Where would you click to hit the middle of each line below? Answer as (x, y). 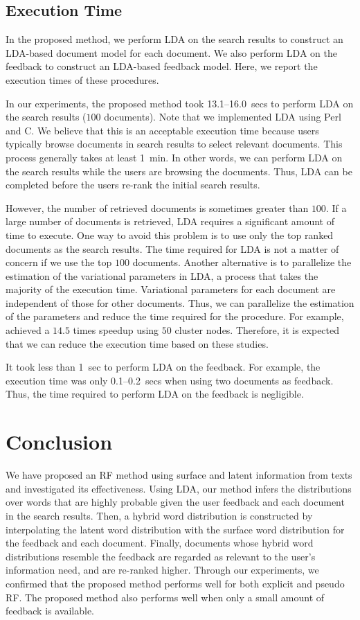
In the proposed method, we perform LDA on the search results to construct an (174, 39)
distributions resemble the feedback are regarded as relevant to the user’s (161, 556)
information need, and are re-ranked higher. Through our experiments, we (162, 570)
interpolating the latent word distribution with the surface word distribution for (175, 529)
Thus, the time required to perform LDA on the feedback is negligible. (155, 394)
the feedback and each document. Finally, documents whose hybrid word (160, 543)
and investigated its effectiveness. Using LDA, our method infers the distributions (179, 488)
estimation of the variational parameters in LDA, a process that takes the (162, 275)
